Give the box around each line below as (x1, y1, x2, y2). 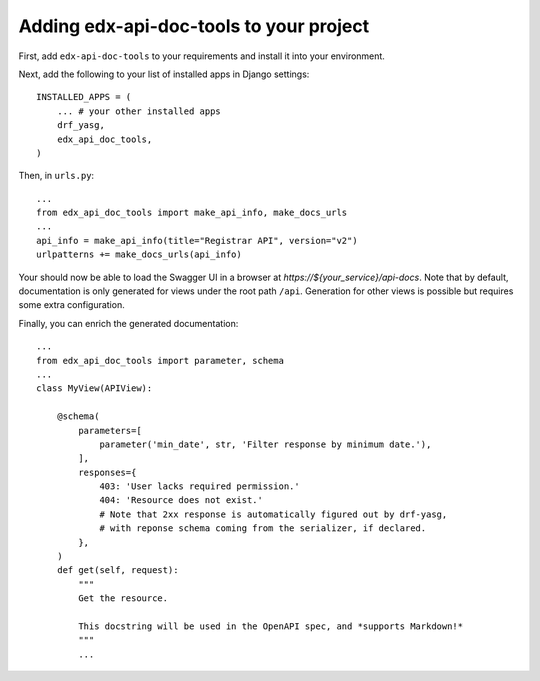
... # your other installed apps (56, 105, 222, 117)
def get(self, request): (56, 565, 179, 576)
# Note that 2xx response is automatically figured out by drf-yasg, (99, 508, 448, 520)
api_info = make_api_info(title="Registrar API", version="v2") (36, 235, 359, 246)
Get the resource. (78, 593, 169, 604)
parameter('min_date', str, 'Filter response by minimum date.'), (99, 438, 432, 450)
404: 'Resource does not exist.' (99, 495, 264, 506)
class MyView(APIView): (36, 383, 153, 394)
